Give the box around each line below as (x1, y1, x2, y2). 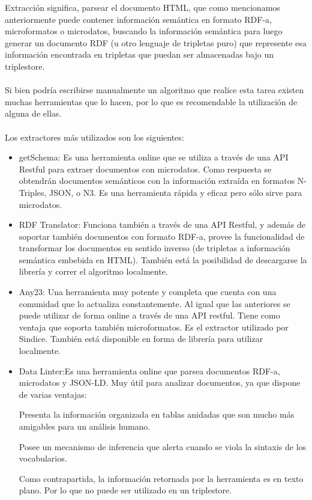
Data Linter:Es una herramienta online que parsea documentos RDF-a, (19, 364, 280, 377)
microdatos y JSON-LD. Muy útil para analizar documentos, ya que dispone (19, 376, 301, 389)
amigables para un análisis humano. (19, 420, 151, 432)
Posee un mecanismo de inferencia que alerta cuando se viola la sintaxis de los (19, 440, 307, 453)
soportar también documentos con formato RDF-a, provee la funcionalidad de (19, 230, 305, 242)
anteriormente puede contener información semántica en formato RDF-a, (5, 13, 272, 25)
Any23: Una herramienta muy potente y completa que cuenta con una (19, 285, 277, 298)
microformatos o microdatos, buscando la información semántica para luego (5, 25, 283, 37)
